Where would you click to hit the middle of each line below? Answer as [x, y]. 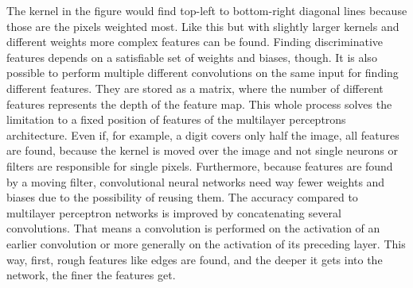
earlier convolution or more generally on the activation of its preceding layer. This [206, 243]
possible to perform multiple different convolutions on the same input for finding [203, 73]
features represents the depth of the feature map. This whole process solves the [199, 104]
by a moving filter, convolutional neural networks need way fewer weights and [196, 181]
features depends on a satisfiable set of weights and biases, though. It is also [192, 57]
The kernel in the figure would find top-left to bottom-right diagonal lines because [207, 10]
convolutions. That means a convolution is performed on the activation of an [193, 228]
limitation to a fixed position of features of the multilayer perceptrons [176, 119]
